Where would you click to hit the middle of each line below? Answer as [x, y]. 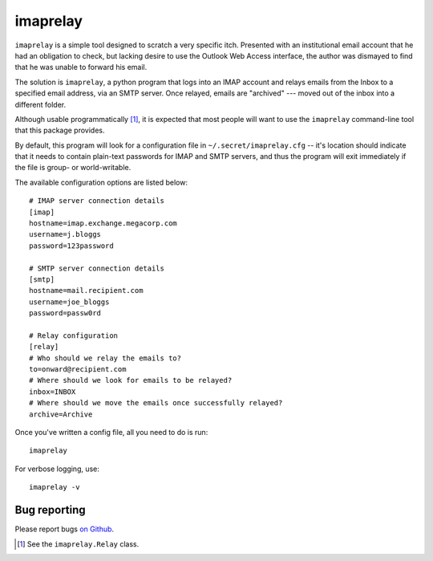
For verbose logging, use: [57, 469]
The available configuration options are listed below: [101, 182]
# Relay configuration [74, 335]
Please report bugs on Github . [65, 529]
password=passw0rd [65, 313]
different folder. [40, 104]
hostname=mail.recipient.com [86, 291]
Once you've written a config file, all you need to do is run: [111, 433]
